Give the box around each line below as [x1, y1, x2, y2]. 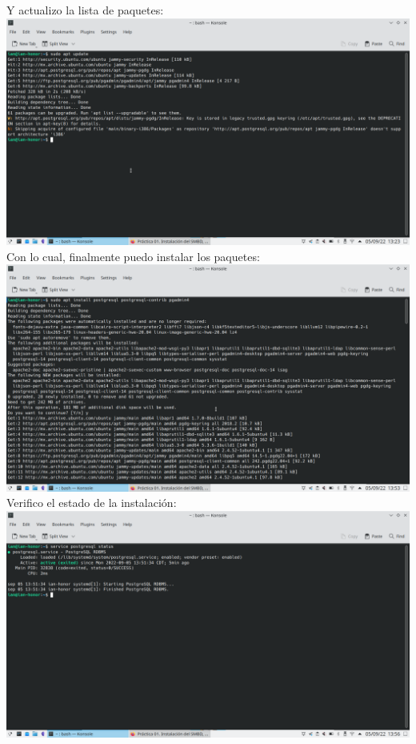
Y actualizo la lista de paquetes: [6, 2, 164, 18]
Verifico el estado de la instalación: [6, 494, 177, 511]
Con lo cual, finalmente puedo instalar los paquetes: [6, 247, 260, 264]
